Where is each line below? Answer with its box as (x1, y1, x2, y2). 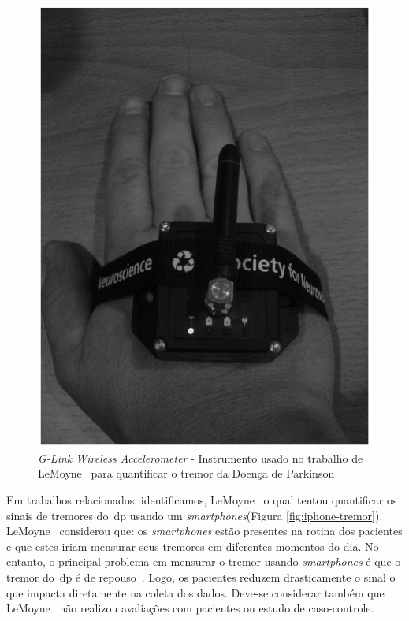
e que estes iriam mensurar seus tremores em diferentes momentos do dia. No (6, 537, 379, 554)
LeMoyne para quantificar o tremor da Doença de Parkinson (38, 465, 335, 482)
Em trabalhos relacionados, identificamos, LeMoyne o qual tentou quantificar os (6, 491, 397, 508)
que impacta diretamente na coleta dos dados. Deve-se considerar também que (6, 584, 385, 601)
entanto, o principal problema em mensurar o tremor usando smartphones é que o (6, 553, 401, 570)
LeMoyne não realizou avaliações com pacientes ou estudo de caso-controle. (6, 600, 374, 616)
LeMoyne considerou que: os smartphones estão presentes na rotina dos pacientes (6, 522, 403, 539)
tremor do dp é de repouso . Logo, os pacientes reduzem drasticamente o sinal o (6, 568, 396, 585)
